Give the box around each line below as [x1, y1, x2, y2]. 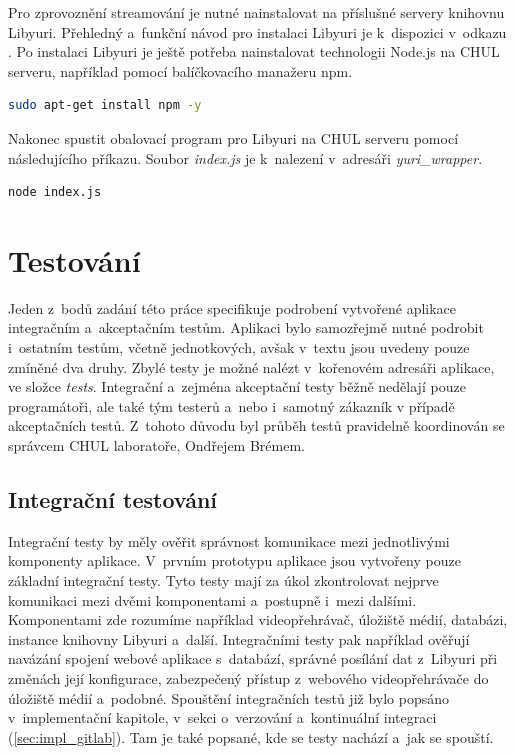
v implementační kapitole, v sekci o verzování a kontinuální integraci [8, 707, 437, 728]
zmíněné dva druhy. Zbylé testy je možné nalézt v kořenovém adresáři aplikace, [8, 356, 495, 377]
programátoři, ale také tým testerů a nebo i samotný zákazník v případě [8, 395, 455, 416]
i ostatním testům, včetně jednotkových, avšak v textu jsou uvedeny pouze [8, 337, 470, 358]
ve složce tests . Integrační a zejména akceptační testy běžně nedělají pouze [8, 376, 466, 397]
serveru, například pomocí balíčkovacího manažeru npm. [8, 60, 353, 81]
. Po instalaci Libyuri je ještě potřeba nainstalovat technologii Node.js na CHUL [8, 41, 500, 62]
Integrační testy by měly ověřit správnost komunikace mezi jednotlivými [8, 530, 450, 551]
